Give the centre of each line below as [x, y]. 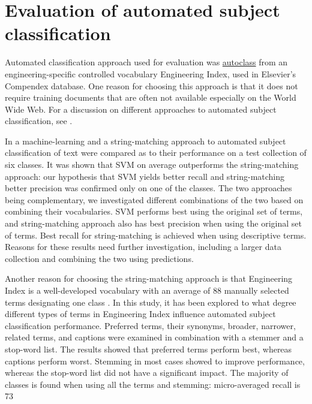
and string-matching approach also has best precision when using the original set [153, 223]
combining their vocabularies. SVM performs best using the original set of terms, [154, 211]
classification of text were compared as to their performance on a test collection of [156, 153]
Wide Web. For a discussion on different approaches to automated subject [141, 109]
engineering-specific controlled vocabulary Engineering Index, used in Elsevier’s [151, 73]
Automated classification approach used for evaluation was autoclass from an [146, 62]
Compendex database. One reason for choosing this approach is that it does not [151, 85]
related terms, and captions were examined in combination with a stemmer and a [154, 337]
